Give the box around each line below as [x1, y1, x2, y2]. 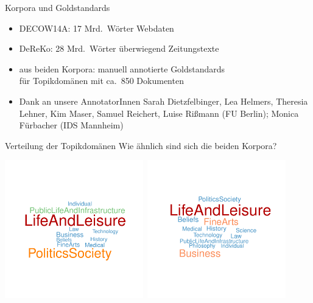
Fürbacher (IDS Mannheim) [19, 119, 124, 131]
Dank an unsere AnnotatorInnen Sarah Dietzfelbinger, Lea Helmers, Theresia [19, 94, 308, 107]
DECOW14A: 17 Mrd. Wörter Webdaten [19, 21, 174, 34]
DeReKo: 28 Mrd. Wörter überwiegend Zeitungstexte [19, 42, 219, 55]
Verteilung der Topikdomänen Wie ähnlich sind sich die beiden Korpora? [5, 139, 277, 151]
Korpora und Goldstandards [5, 1, 110, 13]
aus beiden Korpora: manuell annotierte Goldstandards [19, 62, 225, 75]
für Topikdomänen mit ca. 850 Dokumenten [19, 74, 184, 87]
